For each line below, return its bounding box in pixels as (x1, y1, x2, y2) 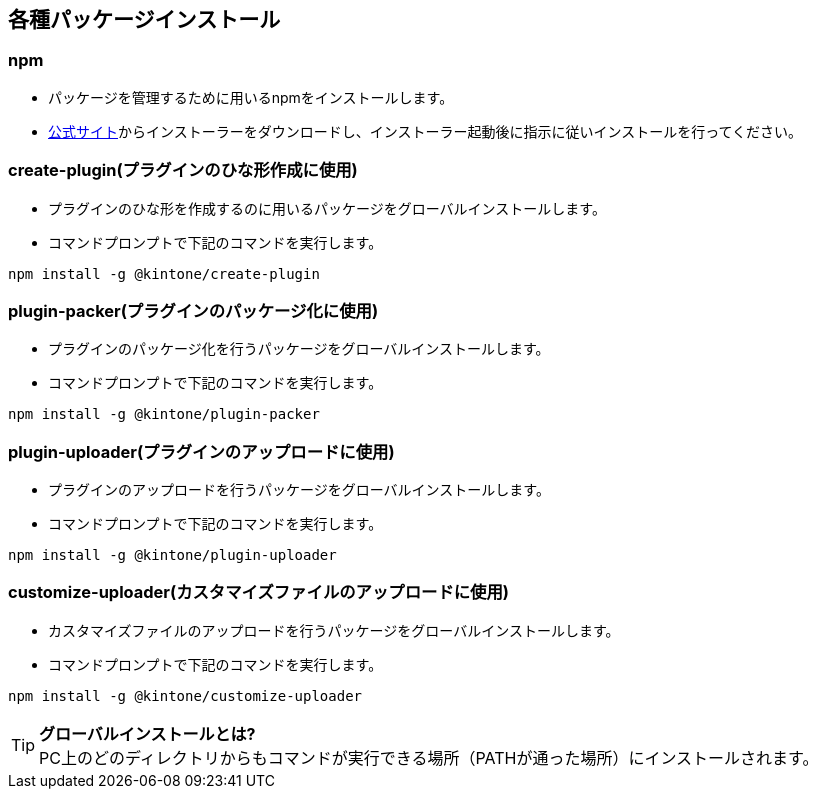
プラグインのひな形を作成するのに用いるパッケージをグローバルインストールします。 (48, 199, 606, 217)
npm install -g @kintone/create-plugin (8, 265, 320, 282)
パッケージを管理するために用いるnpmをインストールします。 (48, 88, 454, 106)
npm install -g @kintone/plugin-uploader (8, 547, 337, 564)
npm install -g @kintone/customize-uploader (8, 687, 363, 704)
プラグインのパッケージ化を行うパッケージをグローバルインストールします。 (48, 340, 550, 358)
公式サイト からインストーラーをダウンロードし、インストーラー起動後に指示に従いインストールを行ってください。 (48, 122, 803, 140)
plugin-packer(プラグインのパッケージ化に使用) (8, 300, 379, 321)
